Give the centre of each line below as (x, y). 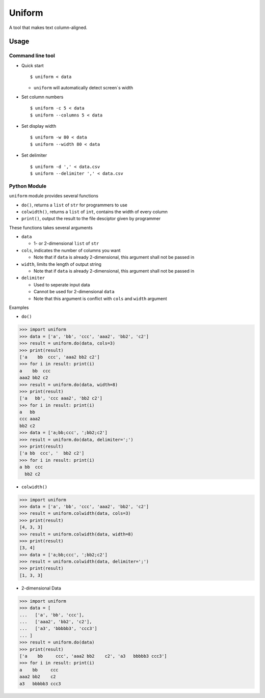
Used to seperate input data (62, 284)
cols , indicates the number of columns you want (71, 250)
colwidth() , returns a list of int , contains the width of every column (94, 212)
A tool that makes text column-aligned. (48, 28)
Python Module (28, 186)
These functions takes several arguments (51, 227)
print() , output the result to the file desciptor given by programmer (91, 219)
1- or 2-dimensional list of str (66, 244)
